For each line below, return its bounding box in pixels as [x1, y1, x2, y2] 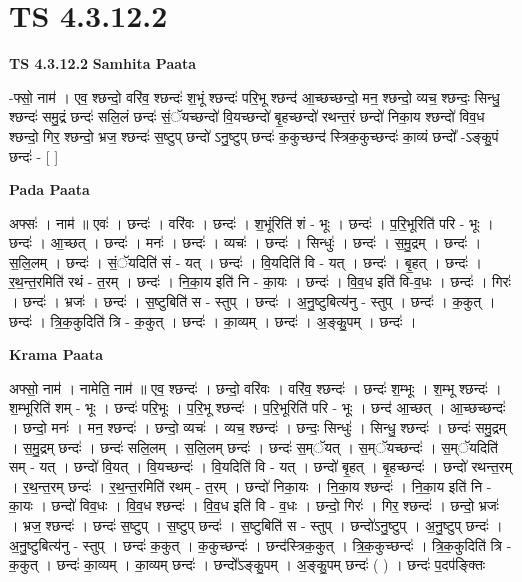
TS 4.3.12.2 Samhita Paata [9, 53, 197, 74]
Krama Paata [9, 344, 103, 365]
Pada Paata [9, 179, 90, 200]
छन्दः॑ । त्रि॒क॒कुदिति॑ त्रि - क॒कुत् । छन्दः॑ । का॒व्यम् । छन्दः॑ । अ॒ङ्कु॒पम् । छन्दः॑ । [9, 310, 417, 331]
